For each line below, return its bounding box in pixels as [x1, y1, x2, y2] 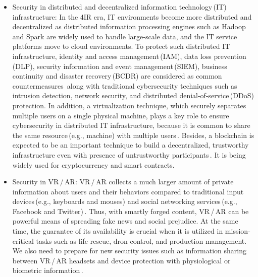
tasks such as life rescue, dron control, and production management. [36, 235, 247, 246]
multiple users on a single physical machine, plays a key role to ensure [12, 110, 229, 120]
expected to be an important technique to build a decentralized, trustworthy [12, 140, 249, 150]
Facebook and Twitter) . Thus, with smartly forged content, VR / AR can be [12, 205, 249, 216]
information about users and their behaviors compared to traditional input [12, 186, 244, 196]
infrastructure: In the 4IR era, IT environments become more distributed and [12, 11, 252, 22]
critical [12, 235, 34, 246]
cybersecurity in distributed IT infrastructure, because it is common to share [12, 120, 250, 130]
